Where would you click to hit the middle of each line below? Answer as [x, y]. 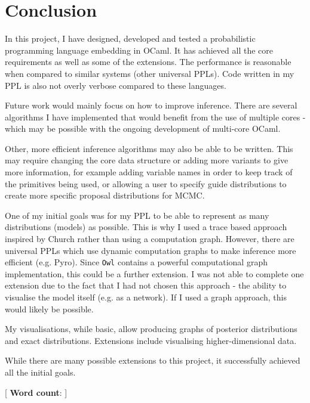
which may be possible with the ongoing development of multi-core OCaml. [143, 128]
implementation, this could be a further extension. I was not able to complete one [154, 273]
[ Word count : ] [36, 392]
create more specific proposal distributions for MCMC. [105, 195]
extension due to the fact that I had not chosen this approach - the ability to [146, 285]
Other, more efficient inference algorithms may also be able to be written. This [149, 148]
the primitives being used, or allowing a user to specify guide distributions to [146, 183]
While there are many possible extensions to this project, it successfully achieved [153, 360]
